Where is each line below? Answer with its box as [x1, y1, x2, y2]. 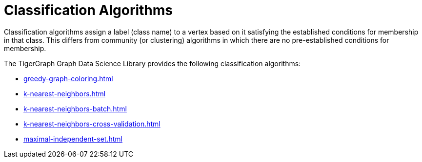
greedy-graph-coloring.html [23, 74, 113, 83]
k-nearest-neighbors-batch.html [23, 104, 127, 113]
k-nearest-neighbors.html [23, 89, 106, 98]
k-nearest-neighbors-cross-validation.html [23, 119, 161, 128]
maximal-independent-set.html [23, 134, 122, 143]
